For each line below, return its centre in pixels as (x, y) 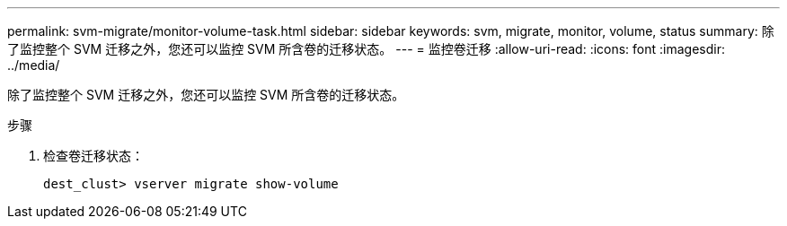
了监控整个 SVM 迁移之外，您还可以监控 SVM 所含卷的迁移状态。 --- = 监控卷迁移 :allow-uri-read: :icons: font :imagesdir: (366, 49)
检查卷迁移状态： (93, 156)
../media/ (34, 65)
